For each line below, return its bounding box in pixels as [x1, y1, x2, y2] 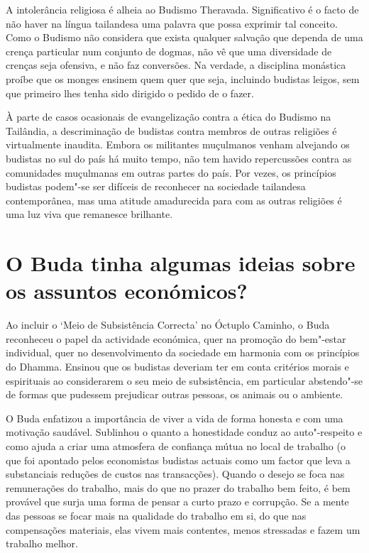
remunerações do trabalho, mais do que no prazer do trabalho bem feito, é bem [6, 480, 351, 495]
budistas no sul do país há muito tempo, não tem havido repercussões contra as [6, 150, 352, 165]
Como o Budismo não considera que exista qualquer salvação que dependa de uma [6, 30, 363, 45]
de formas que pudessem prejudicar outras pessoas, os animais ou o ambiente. [6, 387, 343, 402]
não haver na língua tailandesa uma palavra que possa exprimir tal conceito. [6, 16, 338, 31]
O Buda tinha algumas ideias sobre [6, 248, 356, 278]
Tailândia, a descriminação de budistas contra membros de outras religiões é [6, 123, 337, 138]
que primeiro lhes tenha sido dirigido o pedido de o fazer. [6, 85, 254, 100]
